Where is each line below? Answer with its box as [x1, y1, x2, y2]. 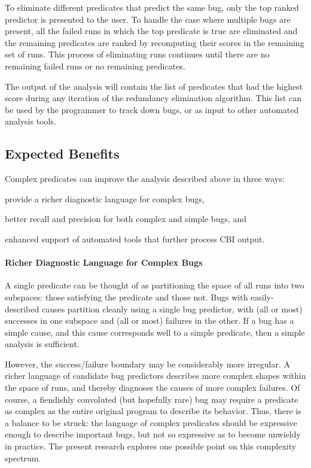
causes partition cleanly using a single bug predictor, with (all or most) [41, 302, 303, 315]
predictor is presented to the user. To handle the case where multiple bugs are [5, 13, 291, 25]
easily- [251, 290, 274, 303]
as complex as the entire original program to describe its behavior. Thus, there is [5, 405, 301, 417]
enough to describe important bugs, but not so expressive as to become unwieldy [5, 428, 301, 440]
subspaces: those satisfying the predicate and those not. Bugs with [5, 290, 248, 303]
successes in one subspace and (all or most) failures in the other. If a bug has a [5, 314, 294, 327]
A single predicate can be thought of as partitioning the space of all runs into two [5, 279, 304, 291]
